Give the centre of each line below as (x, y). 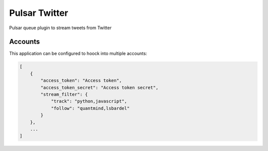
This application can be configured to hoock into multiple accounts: (78, 53)
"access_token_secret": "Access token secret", (100, 87)
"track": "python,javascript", (89, 101)
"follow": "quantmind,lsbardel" (90, 108)
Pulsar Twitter (39, 13)
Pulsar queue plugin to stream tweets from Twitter (60, 28)
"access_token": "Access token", (81, 81)
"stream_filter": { (64, 94)
